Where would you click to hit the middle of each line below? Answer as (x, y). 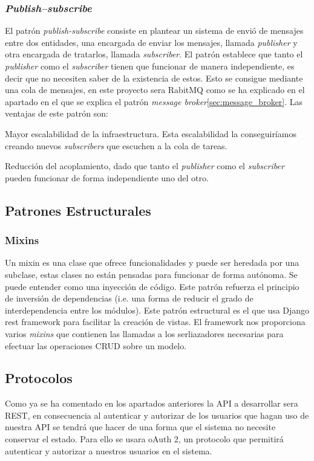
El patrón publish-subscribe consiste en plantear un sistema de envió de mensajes (154, 31)
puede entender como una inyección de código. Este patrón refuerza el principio (152, 286)
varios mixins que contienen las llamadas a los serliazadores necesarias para (144, 333)
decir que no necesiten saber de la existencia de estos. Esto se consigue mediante (154, 78)
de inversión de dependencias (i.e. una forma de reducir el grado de (129, 298)
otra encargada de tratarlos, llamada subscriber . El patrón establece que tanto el (154, 54)
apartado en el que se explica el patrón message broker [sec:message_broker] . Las (154, 101)
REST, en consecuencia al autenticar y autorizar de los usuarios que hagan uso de (157, 415)
